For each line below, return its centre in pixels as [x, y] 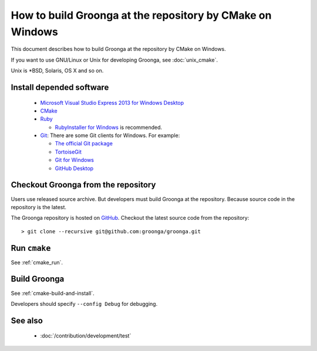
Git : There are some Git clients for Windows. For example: [110, 135]
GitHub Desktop [74, 168]
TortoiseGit [68, 152]
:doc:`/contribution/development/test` [86, 336]
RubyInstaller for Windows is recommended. [109, 127]
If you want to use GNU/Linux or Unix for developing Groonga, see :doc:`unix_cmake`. [114, 60]
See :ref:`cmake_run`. [37, 262]
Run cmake [31, 248]
